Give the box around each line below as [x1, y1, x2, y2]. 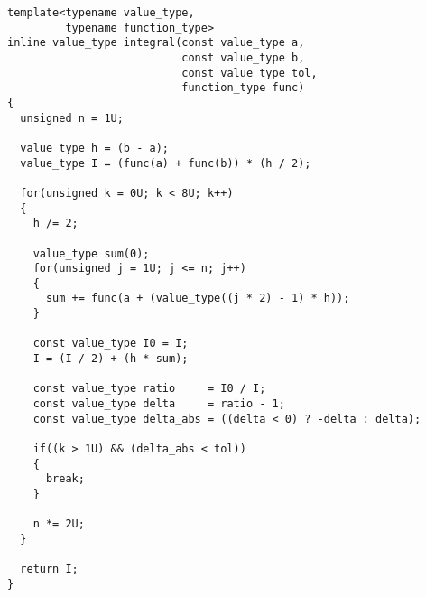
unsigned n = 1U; [20, 111, 124, 125]
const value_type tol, [181, 66, 318, 79]
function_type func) [181, 81, 305, 95]
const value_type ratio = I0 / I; [32, 382, 266, 396]
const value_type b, [181, 51, 305, 64]
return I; [20, 563, 79, 576]
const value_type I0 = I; [32, 337, 189, 350]
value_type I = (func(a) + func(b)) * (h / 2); [20, 156, 311, 170]
